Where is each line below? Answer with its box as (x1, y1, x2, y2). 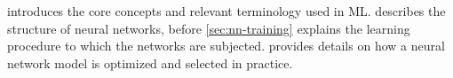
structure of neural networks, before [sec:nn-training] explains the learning (7, 19, 410, 37)
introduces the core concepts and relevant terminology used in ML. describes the (7, 2, 446, 19)
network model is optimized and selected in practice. (7, 53, 293, 72)
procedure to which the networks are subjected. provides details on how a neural (7, 36, 445, 55)
